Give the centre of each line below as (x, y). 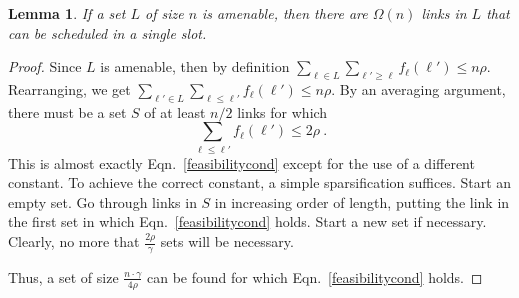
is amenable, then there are (285, 13)
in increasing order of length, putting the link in (362, 201)
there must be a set (67, 111)
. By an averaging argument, (418, 88)
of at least (175, 111)
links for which (282, 111)
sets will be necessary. (227, 241)
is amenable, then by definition (195, 66)
